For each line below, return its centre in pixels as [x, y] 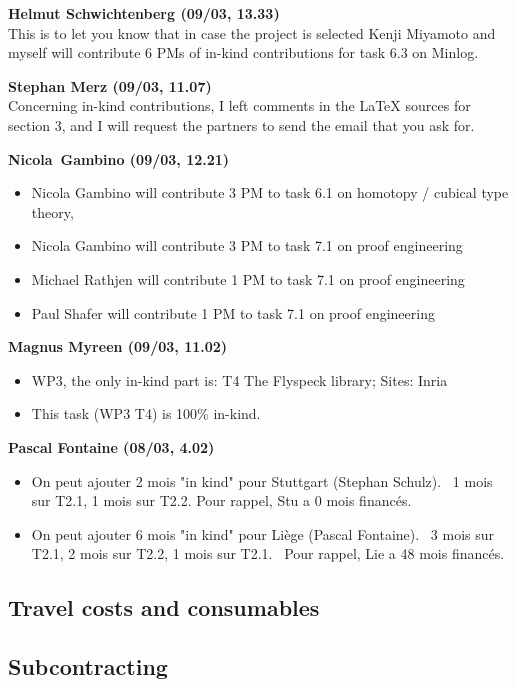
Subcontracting [88, 666]
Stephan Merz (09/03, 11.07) [110, 85]
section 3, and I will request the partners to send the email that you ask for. [241, 124]
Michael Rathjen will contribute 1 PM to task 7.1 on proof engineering [248, 278]
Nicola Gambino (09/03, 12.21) [119, 158]
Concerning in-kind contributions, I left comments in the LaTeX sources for [239, 105]
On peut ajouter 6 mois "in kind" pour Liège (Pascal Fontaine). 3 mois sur [263, 533]
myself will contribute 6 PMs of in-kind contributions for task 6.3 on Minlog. [243, 52]
